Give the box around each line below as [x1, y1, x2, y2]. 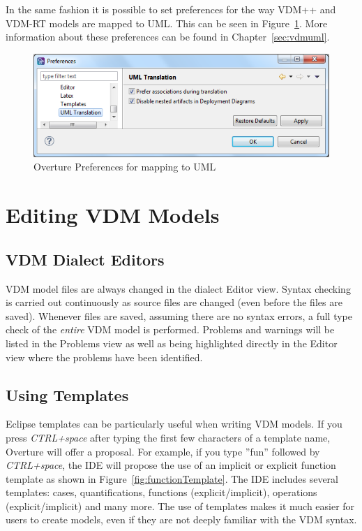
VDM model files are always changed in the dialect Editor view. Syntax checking [6, 281, 351, 296]
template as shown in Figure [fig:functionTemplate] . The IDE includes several [6, 471, 338, 486]
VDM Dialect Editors [6, 248, 165, 270]
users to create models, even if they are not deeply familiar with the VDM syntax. [6, 512, 357, 527]
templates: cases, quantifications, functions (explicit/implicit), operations [6, 485, 317, 500]
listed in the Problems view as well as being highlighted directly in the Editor [6, 335, 338, 350]
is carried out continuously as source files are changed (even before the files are [6, 295, 342, 310]
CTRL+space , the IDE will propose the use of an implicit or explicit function [6, 458, 336, 472]
